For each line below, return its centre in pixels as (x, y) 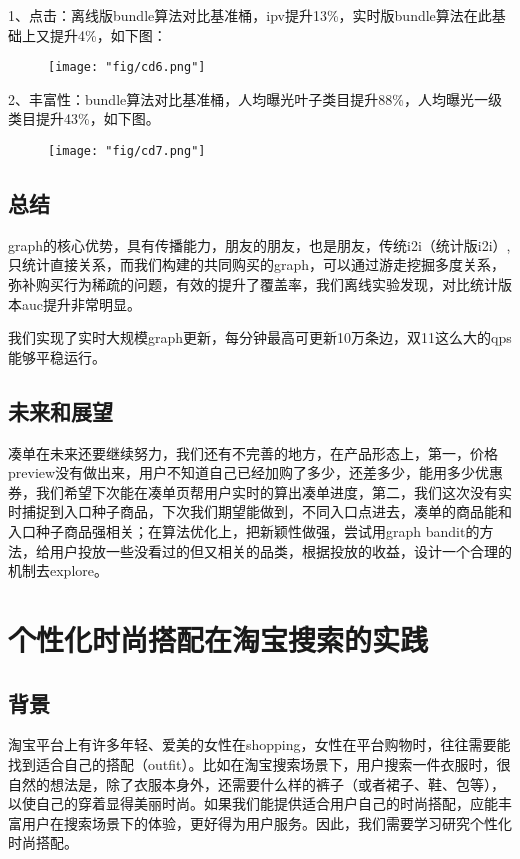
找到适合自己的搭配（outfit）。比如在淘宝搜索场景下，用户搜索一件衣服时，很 (259, 763)
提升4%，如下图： (108, 34)
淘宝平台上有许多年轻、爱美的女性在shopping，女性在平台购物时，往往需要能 (259, 744)
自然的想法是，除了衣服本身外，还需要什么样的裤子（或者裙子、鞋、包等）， (256, 783)
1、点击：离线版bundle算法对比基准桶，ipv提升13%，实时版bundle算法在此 (250, 15)
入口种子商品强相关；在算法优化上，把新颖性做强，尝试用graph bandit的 (244, 531)
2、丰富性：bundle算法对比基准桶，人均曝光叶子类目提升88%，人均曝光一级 (255, 98)
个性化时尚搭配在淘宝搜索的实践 (218, 639)
